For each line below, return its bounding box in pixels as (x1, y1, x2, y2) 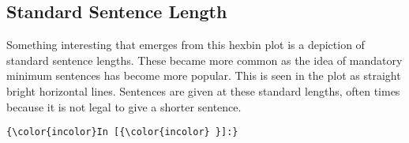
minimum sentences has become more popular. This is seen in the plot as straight (6, 67, 401, 84)
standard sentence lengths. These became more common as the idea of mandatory (6, 51, 403, 68)
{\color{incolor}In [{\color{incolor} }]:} (6, 126, 238, 138)
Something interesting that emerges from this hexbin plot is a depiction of (6, 36, 365, 53)
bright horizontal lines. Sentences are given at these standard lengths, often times (6, 82, 400, 99)
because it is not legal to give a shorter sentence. (6, 98, 242, 115)
